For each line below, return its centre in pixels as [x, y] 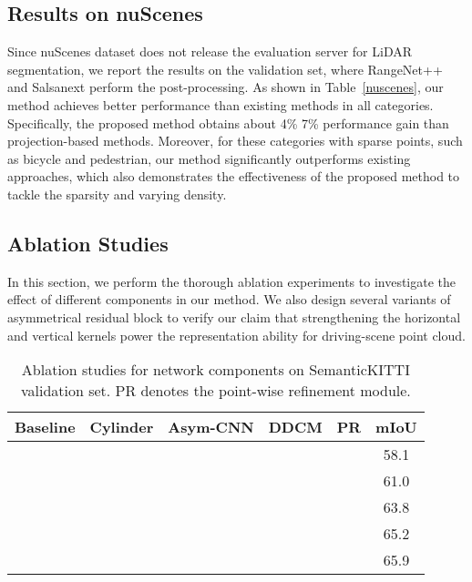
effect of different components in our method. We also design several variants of [229, 299]
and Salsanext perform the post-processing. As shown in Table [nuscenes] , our [226, 87]
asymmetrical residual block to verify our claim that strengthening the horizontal [234, 317]
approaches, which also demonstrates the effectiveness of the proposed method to [234, 176]
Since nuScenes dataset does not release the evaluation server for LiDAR [210, 51]
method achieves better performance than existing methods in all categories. [221, 104]
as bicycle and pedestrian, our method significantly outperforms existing [209, 158]
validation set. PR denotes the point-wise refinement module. [215, 391]
